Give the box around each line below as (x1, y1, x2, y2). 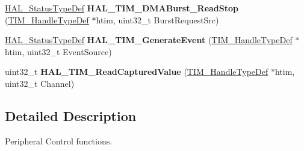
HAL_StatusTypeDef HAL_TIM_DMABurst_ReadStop (5, 2, 239, 14)
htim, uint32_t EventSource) (5, 45, 112, 58)
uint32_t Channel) (5, 77, 75, 89)
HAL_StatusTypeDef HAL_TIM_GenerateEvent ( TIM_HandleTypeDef (5, 34, 293, 46)
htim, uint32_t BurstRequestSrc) (96, 13, 219, 26)
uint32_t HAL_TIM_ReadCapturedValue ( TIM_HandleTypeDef (5, 65, 268, 78)
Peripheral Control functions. (5, 134, 113, 147)
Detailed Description (5, 106, 137, 125)
